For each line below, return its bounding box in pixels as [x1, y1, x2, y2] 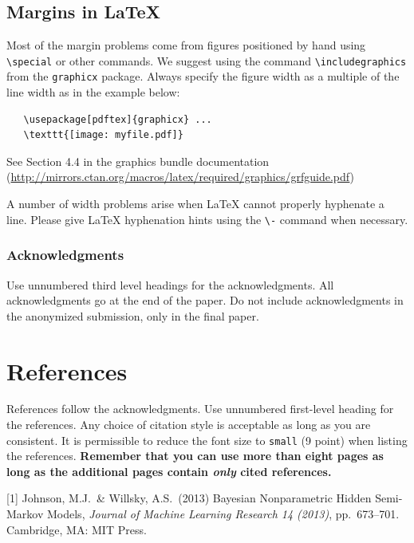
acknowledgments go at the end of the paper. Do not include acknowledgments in [6, 292, 404, 309]
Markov [6, 506, 44, 522]
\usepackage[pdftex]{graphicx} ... [23, 113, 212, 125]
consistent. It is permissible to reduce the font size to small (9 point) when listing [6, 431, 408, 448]
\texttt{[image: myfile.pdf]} [23, 129, 183, 141]
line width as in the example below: [6, 84, 180, 100]
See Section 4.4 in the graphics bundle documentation [6, 152, 270, 169]
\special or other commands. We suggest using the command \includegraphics [6, 52, 407, 69]
